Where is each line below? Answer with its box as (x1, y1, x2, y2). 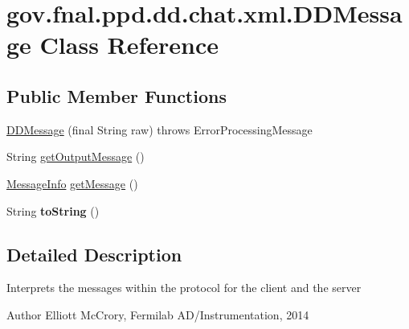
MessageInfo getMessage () (6, 175, 138, 191)
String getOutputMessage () (6, 148, 145, 165)
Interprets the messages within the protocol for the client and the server (6, 279, 362, 296)
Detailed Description (6, 241, 182, 266)
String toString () (6, 202, 100, 219)
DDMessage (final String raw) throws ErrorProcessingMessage (6, 121, 313, 138)
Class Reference (39, 28, 219, 61)
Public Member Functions (6, 83, 227, 108)
